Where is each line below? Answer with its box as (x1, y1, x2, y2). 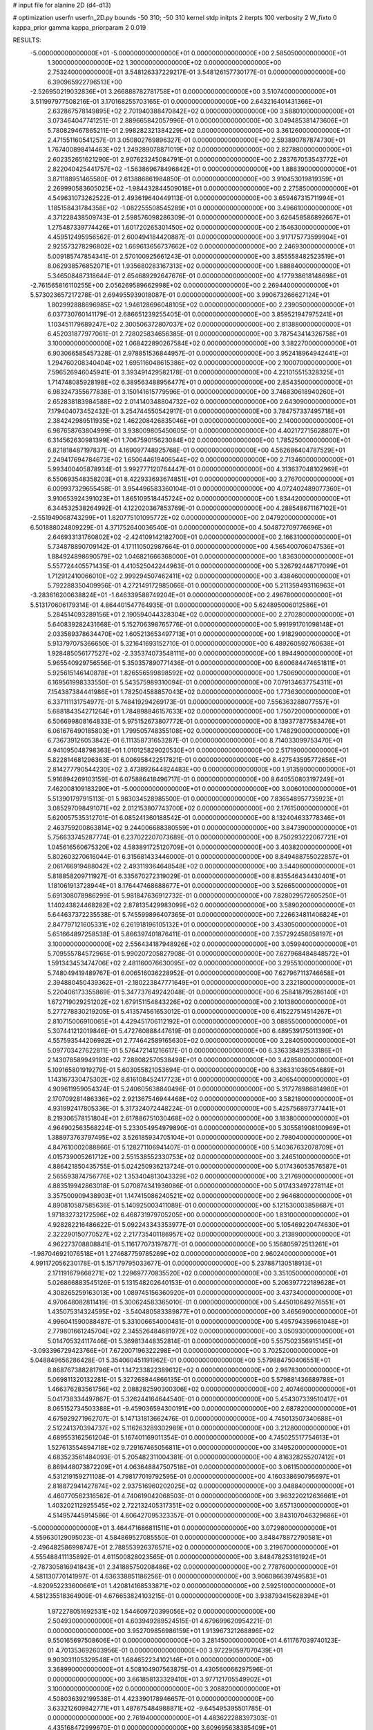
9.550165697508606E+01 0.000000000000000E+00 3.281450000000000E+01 (47, 1637, 277, 1645)
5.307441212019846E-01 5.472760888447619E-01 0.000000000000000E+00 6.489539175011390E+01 (47, 1027, 343, 1035)
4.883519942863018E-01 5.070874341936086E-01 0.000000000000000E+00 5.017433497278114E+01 (47, 1182, 345, 1190)
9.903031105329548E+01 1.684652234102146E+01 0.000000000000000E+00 (47, 1656, 274, 1664)
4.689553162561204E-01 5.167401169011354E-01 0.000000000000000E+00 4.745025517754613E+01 (47, 1433, 340, 1442)
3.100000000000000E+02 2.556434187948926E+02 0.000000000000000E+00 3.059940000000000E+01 (47, 940, 358, 948)
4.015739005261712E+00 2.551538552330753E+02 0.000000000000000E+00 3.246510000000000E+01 (47, 1153, 352, 1161)
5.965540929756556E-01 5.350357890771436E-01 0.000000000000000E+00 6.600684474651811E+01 (47, 659, 346, 667)
